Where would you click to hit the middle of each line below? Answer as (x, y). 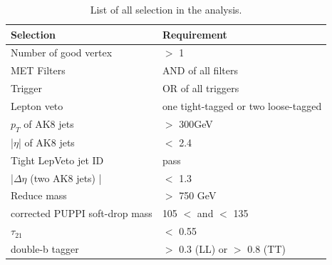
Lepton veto (37, 105)
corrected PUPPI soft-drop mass (82, 213)
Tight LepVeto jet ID (57, 160)
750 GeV (198, 195)
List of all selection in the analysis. (166, 9)
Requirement (194, 34)
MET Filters (38, 70)
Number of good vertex (62, 52)
